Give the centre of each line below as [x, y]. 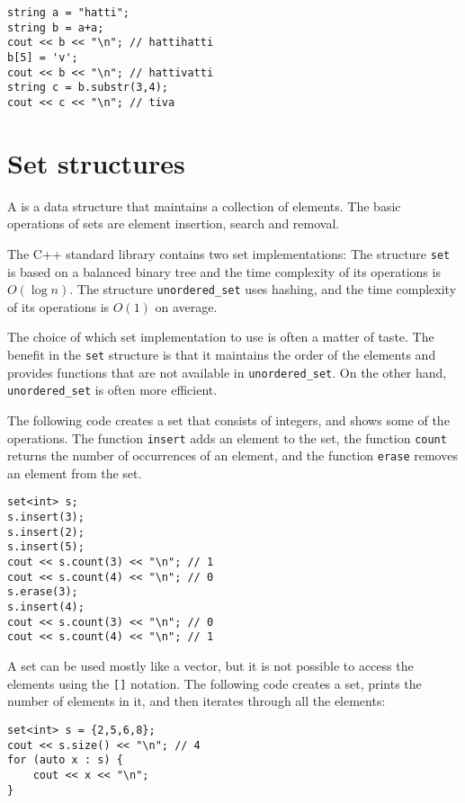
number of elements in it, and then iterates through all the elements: [197, 701]
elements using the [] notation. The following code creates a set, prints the [215, 683]
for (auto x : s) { [65, 760]
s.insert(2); [46, 532]
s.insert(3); [46, 517]
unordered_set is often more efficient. [112, 390]
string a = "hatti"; [69, 13]
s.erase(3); [43, 592]
